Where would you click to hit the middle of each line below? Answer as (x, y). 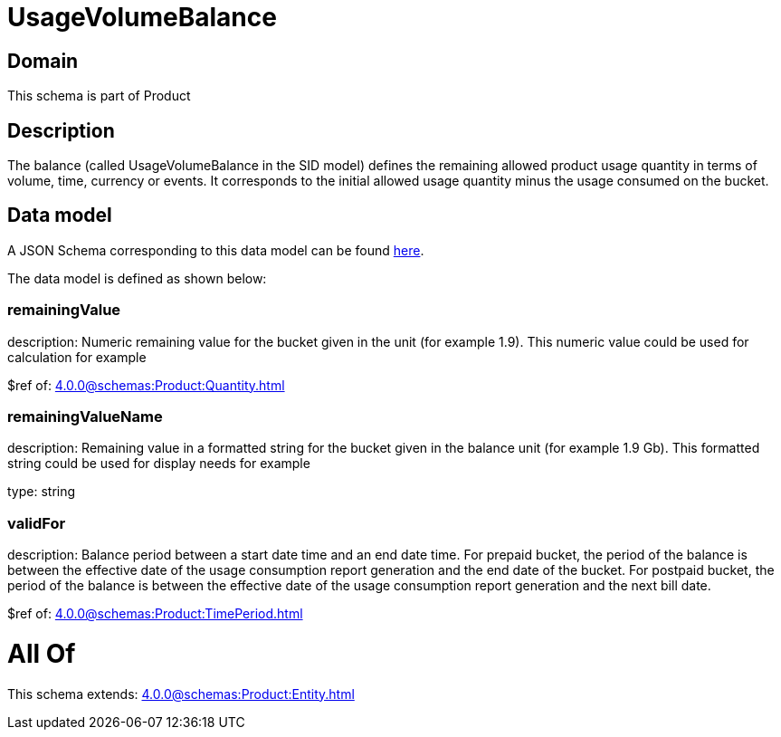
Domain (43, 61)
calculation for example (77, 357)
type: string (42, 492)
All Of (42, 653)
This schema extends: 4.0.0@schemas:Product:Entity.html (181, 694)
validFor (37, 523)
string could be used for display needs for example (159, 464)
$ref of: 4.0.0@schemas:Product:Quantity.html (146, 385)
